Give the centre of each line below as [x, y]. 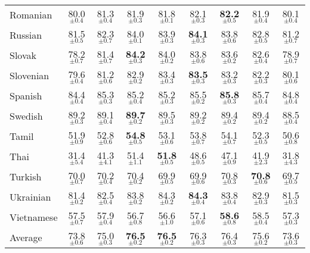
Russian [26, 35]
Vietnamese [34, 217]
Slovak [23, 55]
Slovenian [30, 76]
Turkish [26, 176]
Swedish [26, 116]
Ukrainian [30, 196]
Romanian [31, 15]
